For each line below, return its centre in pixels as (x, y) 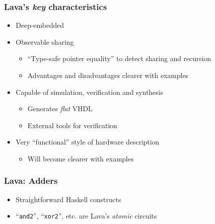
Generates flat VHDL (60, 109)
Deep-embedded (40, 25)
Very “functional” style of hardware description (87, 142)
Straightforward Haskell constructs (68, 199)
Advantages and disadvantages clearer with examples (108, 75)
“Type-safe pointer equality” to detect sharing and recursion (119, 58)
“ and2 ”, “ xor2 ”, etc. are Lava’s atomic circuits (86, 216)
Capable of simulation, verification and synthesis (89, 92)
